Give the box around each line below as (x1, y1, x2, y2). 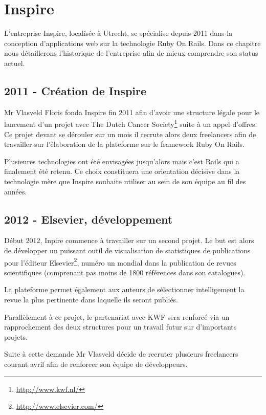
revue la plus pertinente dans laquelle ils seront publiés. (4, 294, 179, 304)
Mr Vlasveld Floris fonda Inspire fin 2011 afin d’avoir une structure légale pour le (4, 106, 259, 117)
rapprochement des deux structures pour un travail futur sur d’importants (4, 321, 237, 332)
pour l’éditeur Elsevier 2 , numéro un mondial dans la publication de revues (4, 255, 236, 268)
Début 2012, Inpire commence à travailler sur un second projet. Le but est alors (4, 235, 254, 246)
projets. (4, 331, 28, 342)
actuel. (4, 57, 25, 68)
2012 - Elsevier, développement (4, 211, 173, 227)
